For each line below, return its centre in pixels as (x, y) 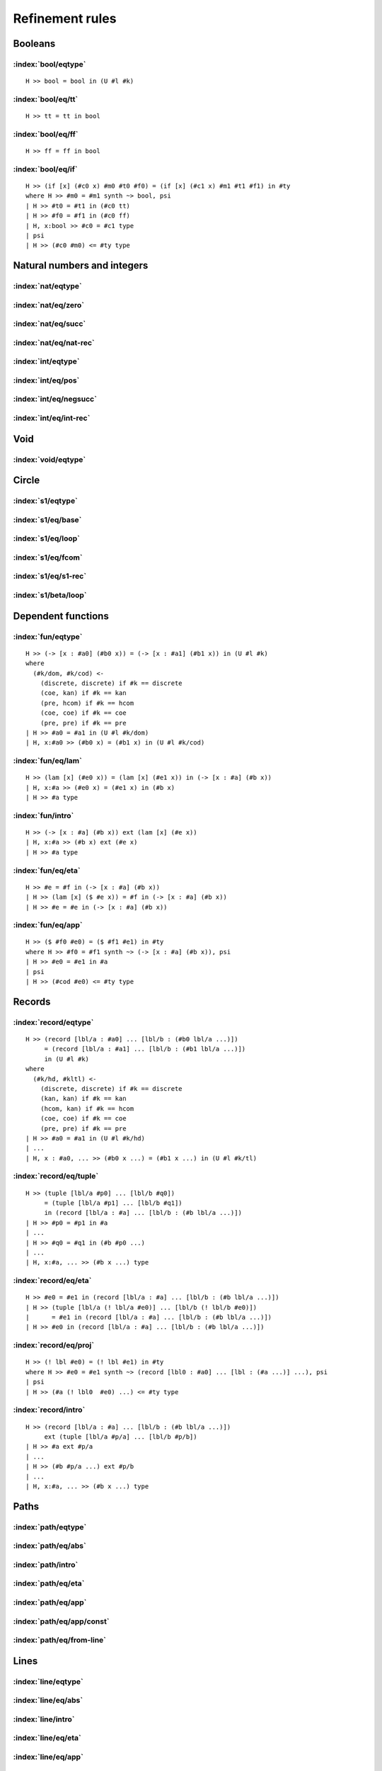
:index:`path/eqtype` (50, 1527)
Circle (27, 481)
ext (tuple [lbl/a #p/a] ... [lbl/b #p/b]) (121, 1437)
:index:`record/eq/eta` (52, 1281)
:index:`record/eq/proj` (54, 1345)
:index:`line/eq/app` (48, 1757)
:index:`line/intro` (44, 1719)
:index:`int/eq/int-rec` (52, 418)
